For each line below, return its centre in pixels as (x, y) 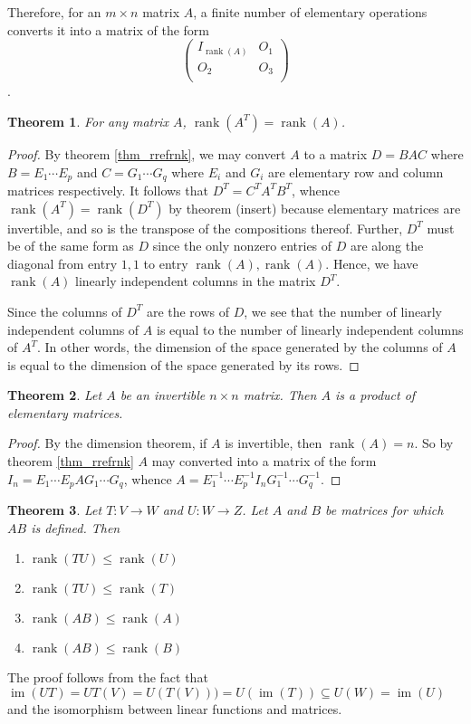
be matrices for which (384, 510)
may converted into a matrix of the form (264, 461)
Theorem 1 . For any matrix (88, 121)
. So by (434, 443)
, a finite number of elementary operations (310, 12)
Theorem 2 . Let (55, 395)
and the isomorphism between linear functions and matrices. (175, 708)
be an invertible (163, 395)
